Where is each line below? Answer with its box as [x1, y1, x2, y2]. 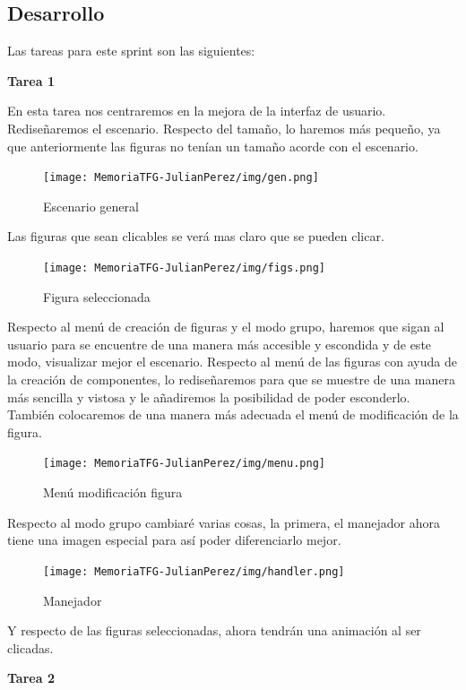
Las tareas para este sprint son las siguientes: [7, 41, 255, 60]
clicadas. [7, 638, 54, 657]
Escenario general [43, 196, 139, 215]
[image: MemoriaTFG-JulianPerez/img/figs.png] [43, 262, 325, 275]
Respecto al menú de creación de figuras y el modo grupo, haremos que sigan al [7, 317, 444, 336]
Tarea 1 [7, 71, 55, 90]
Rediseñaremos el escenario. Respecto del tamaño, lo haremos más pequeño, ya [7, 118, 441, 137]
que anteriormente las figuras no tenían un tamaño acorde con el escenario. [7, 136, 419, 155]
